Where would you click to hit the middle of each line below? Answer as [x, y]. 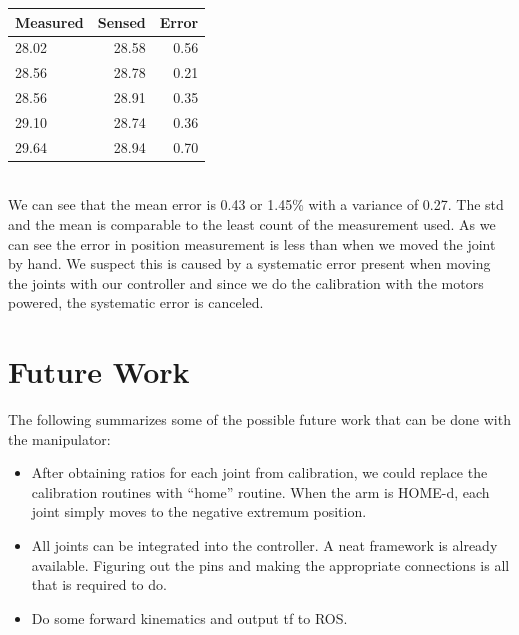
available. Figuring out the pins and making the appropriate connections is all [270, 564]
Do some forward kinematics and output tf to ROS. [189, 617]
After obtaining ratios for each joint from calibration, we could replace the [259, 472]
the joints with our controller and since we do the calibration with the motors [246, 282]
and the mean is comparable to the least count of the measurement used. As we [252, 224]
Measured [49, 21]
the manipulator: [59, 438]
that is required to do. [99, 584]
